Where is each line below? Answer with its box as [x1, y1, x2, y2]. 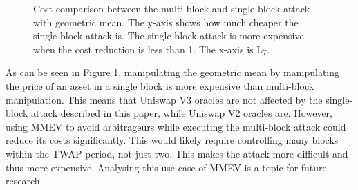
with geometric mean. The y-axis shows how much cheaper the [33, 15, 299, 29]
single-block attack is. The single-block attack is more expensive [33, 28, 304, 43]
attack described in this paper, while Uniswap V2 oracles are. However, [30, 106, 332, 120]
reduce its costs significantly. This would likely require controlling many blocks [6, 133, 339, 147]
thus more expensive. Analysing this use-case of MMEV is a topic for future [6, 160, 327, 174]
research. [6, 173, 43, 188]
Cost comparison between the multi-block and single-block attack [33, 1, 310, 15]
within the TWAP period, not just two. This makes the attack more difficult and [6, 146, 348, 160]
